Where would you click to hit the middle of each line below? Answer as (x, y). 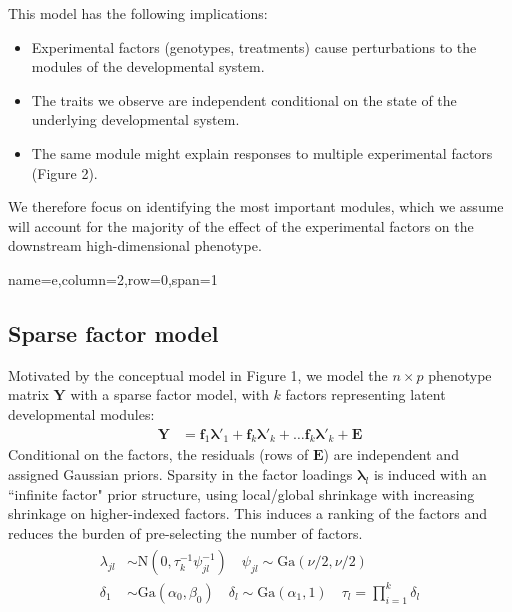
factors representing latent (365, 394)
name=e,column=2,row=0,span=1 (113, 278)
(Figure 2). (64, 172)
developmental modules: (81, 413)
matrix (28, 394)
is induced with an (430, 473)
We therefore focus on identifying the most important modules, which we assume (256, 206)
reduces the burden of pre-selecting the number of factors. (185, 532)
